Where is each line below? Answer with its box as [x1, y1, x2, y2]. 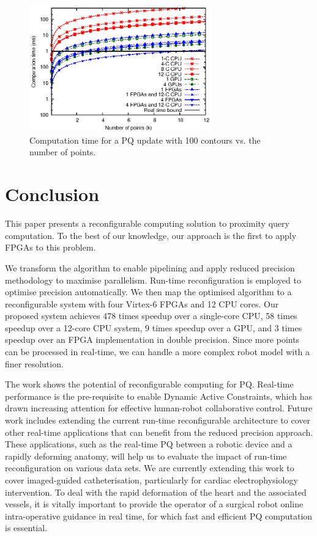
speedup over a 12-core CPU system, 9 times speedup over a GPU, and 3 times [5, 321, 302, 334]
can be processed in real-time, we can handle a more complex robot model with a [5, 345, 310, 358]
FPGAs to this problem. [5, 241, 96, 254]
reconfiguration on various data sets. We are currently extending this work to [5, 461, 294, 474]
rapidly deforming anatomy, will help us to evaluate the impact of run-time [5, 449, 287, 462]
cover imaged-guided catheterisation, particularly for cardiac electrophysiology [5, 474, 298, 486]
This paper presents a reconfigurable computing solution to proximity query [5, 217, 289, 230]
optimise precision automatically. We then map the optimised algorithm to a [5, 285, 292, 298]
